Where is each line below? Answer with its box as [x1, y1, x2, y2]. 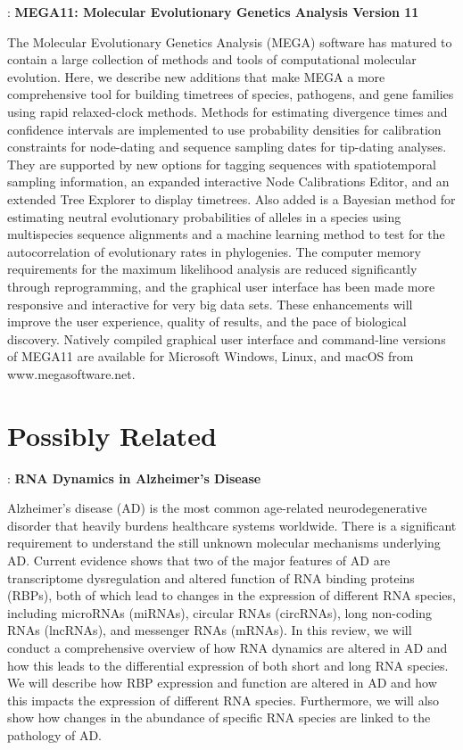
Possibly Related [7, 416, 217, 453]
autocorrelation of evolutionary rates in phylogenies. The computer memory [7, 242, 421, 260]
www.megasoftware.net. [7, 364, 136, 383]
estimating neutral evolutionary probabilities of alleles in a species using [7, 207, 401, 226]
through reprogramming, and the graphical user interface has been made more [7, 276, 435, 295]
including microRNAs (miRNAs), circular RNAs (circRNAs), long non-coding [7, 603, 433, 622]
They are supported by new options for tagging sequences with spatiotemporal [7, 154, 436, 173]
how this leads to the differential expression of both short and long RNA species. [7, 655, 449, 674]
